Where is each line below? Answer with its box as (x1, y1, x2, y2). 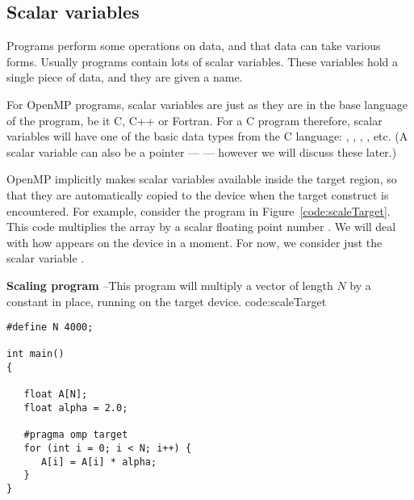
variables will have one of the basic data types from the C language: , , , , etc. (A (6, 128, 408, 145)
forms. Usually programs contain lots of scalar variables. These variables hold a (6, 53, 398, 69)
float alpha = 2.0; (23, 402, 128, 414)
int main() (6, 348, 65, 360)
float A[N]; (23, 389, 88, 401)
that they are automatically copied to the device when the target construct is (6, 186, 389, 203)
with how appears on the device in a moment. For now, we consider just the (6, 233, 383, 250)
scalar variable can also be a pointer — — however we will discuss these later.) (6, 143, 397, 160)
